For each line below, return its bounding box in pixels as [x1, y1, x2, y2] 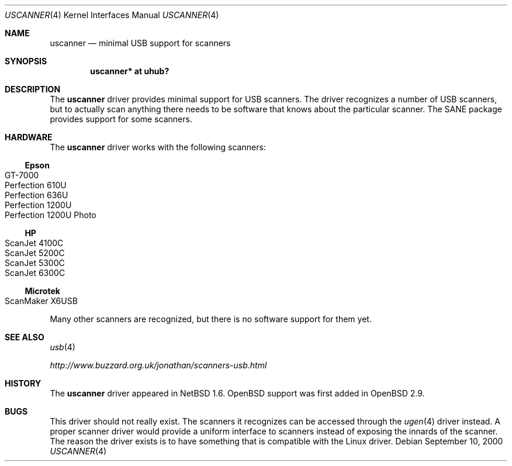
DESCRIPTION [5, 84, 61, 94]
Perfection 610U [5, 180, 67, 190]
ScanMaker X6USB [5, 296, 78, 306]
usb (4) [50, 342, 75, 352]
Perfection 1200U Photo [5, 210, 96, 220]
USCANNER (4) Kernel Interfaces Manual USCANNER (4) [5, 10, 219, 20]
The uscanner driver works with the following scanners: [50, 142, 266, 152]
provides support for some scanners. [50, 114, 192, 124]
